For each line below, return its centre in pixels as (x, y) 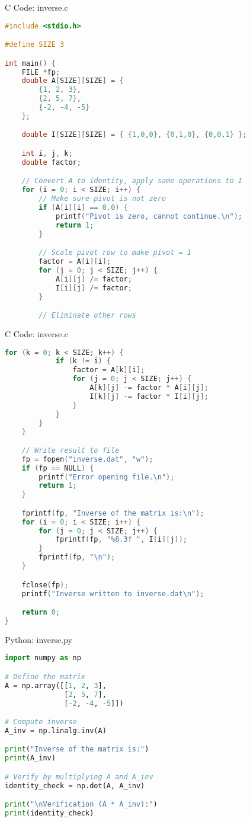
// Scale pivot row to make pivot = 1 (115, 253)
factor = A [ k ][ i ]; (109, 370)
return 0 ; (41, 612)
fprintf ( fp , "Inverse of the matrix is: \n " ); (113, 513)
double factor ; (51, 162)
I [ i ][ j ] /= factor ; (94, 288)
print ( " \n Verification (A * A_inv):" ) (81, 805)
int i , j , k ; (47, 153)
